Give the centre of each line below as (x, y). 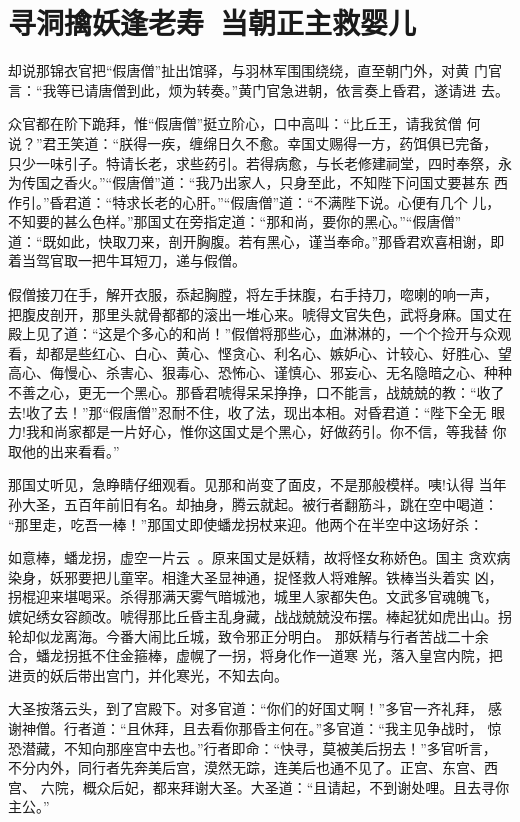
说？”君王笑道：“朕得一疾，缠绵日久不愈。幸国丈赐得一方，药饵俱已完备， (253, 142)
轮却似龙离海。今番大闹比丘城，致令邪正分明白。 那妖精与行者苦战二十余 (248, 635)
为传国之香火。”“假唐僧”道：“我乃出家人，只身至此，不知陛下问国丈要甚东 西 (258, 182)
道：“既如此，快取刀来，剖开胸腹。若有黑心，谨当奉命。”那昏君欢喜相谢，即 (256, 240)
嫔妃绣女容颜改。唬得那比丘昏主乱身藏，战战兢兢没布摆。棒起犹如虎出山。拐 (260, 615)
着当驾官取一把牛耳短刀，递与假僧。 (127, 260)
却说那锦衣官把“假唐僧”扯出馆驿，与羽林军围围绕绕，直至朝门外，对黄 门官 (255, 70)
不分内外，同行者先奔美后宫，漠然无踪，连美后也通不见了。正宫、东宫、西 (253, 767)
